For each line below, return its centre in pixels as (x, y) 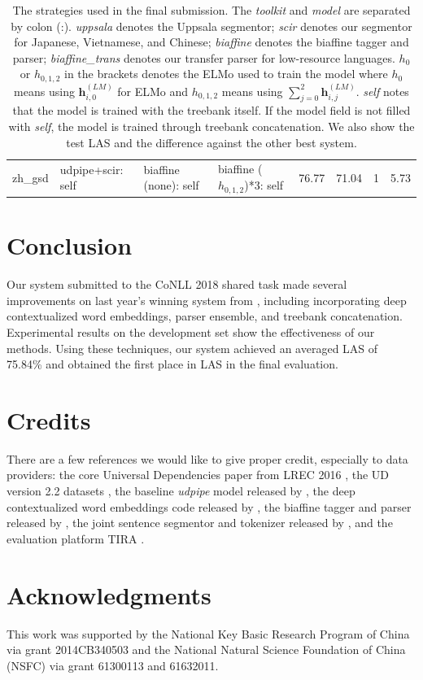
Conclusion (70, 245)
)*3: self (264, 185)
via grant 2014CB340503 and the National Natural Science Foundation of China (206, 649)
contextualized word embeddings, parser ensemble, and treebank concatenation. (205, 316)
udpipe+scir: (92, 169)
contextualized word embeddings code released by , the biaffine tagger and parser (209, 506)
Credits (49, 419)
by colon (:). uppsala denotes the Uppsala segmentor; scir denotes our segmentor (211, 26)
